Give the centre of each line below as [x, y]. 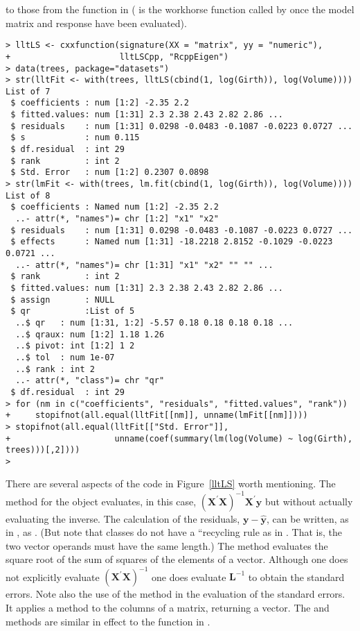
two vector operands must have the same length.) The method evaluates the [167, 545]
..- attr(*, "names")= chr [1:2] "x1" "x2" [117, 219]
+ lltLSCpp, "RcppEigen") [117, 57]
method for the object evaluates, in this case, [101, 501]
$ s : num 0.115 [75, 138]
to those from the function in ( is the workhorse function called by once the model [180, 9]
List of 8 [28, 195]
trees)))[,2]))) [43, 450]
